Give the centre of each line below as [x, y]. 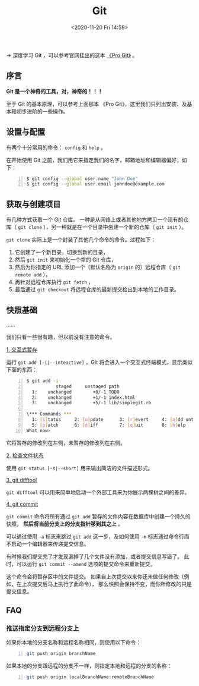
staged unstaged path [87, 386]
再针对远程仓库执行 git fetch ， [54, 282]
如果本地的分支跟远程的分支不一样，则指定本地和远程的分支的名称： [89, 666]
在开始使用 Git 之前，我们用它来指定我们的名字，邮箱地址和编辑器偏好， [94, 160]
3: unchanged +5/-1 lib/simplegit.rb [92, 403]
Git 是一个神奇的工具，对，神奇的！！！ [54, 91]
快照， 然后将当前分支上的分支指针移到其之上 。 [65, 524]
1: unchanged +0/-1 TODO [76, 392]
